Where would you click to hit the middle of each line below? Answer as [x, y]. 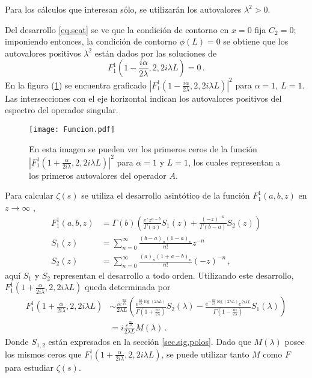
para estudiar [29, 367]
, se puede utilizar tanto [205, 354]
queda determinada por [128, 287]
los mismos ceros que [43, 354]
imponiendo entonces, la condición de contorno [91, 41]
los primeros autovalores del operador [98, 175]
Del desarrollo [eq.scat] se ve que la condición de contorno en [117, 29]
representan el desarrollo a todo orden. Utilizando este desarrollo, [173, 275]
